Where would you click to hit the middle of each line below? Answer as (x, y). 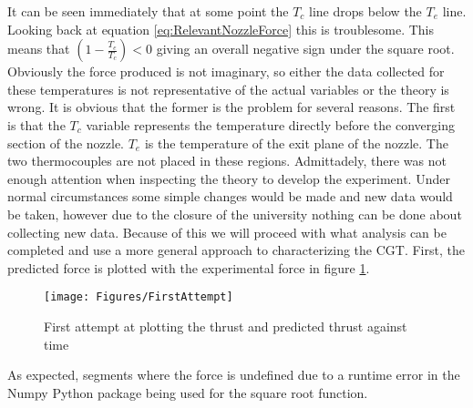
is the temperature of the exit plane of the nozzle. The (296, 143)
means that (39, 49)
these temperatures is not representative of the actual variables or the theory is (228, 89)
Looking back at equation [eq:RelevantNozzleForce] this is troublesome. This (221, 29)
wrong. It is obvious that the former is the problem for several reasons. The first (231, 107)
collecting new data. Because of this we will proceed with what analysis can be (227, 232)
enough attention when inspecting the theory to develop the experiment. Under (229, 178)
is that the (36, 124)
